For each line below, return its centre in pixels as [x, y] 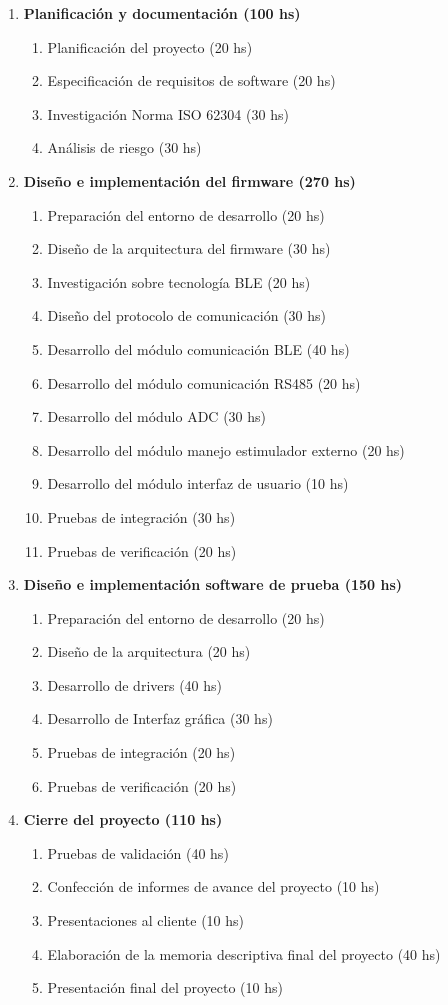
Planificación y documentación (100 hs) [162, 13]
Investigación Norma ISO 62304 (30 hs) [168, 113]
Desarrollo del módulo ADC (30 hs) [156, 416]
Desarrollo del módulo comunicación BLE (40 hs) [198, 348]
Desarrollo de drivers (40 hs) [135, 684]
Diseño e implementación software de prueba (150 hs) [213, 584]
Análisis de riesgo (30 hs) [124, 147]
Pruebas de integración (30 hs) [141, 516]
